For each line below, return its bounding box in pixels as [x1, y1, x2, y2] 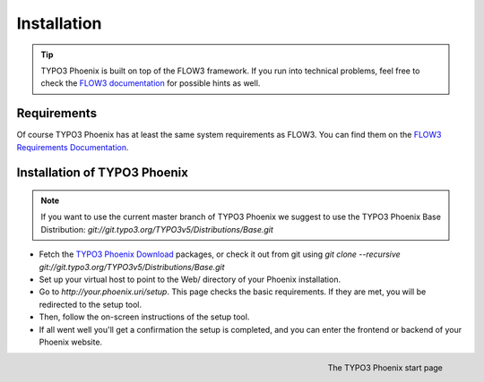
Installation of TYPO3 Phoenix [16, 166, 188, 181]
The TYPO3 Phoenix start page [327, 362, 443, 373]
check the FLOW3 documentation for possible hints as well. [40, 78, 261, 89]
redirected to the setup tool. [39, 299, 143, 310]
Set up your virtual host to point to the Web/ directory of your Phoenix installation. [39, 274, 341, 284]
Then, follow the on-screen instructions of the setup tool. [39, 311, 250, 322]
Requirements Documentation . [16, 141, 129, 152]
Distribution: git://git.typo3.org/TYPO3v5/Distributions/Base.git [40, 224, 273, 234]
